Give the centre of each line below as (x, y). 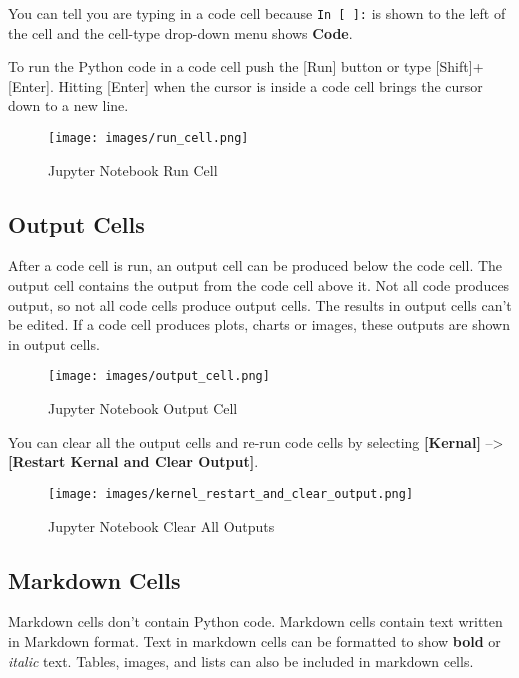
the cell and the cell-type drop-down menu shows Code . (180, 32)
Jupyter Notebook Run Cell (133, 169)
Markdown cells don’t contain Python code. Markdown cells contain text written (255, 621)
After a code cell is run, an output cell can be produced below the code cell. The (255, 265)
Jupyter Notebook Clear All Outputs (161, 525)
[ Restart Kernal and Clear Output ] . (133, 461)
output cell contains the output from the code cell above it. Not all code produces (259, 285)
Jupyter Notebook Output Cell (143, 408)
